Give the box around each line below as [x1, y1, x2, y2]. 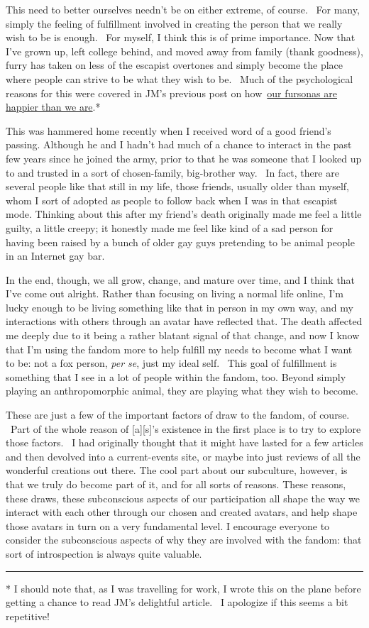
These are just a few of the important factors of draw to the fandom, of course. [6, 407, 350, 422]
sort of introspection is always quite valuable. [6, 546, 202, 561]
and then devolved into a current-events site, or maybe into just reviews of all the [6, 448, 360, 463]
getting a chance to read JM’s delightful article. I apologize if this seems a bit [6, 595, 348, 610]
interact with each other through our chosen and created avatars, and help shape [6, 505, 358, 519]
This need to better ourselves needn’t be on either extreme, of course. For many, [6, 2, 360, 16]
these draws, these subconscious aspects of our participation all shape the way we [6, 490, 360, 505]
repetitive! [6, 608, 50, 623]
